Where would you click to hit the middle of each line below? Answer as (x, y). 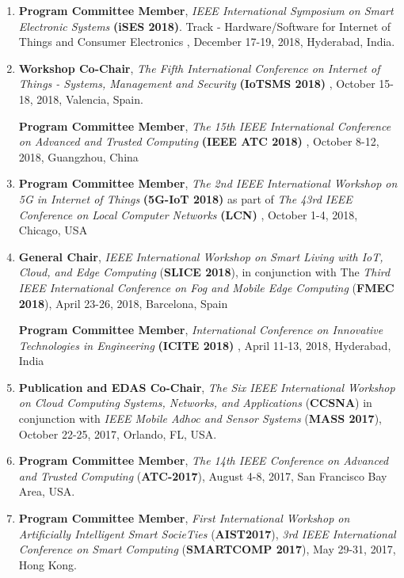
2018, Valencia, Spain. (90, 99)
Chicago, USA (53, 230)
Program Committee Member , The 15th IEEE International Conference (205, 125)
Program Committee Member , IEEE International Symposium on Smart (206, 10)
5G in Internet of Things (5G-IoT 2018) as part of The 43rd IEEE (185, 198)
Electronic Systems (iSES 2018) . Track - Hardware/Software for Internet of (205, 26)
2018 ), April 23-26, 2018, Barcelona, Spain (123, 303)
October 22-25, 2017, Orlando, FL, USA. (118, 433)
